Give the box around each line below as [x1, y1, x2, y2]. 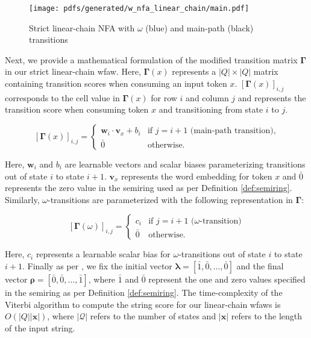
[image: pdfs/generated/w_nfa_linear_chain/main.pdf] [29, 4, 250, 13]
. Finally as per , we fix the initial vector [22, 259, 172, 272]
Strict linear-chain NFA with [29, 21, 135, 34]
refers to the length [231, 310, 303, 322]
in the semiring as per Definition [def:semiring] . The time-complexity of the [5, 286, 283, 298]
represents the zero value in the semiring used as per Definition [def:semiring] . [5, 181, 292, 194]
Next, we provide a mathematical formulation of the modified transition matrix [5, 53, 298, 66]
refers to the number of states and [90, 310, 216, 322]
